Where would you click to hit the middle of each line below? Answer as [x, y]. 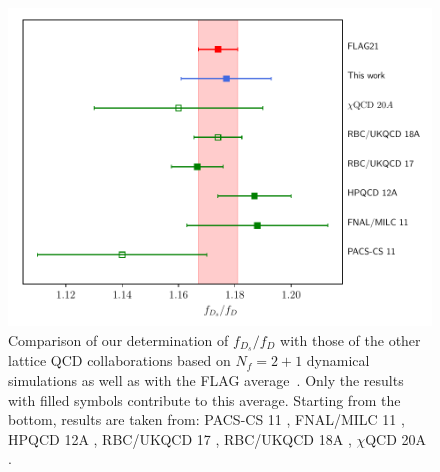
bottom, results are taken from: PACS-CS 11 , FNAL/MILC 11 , [206, 419]
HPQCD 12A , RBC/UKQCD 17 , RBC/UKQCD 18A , [180, 438]
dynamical [338, 360]
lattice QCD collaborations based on [119, 360]
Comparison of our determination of [118, 339]
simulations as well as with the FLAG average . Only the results [206, 380]
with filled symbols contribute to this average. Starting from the [204, 399]
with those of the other [350, 339]
